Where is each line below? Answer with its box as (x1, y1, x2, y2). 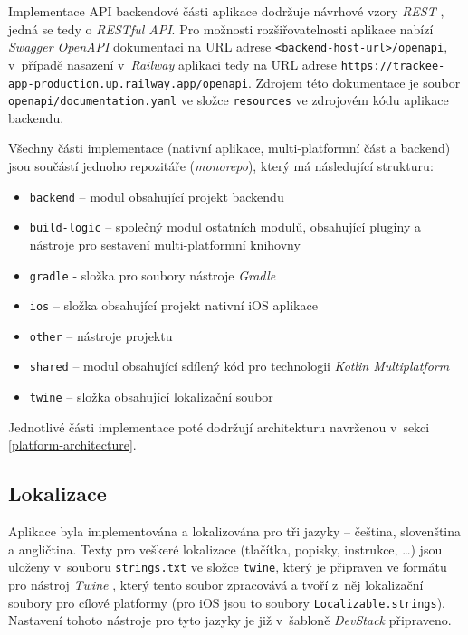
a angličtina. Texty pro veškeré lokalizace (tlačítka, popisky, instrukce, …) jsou (8, 539, 443, 558)
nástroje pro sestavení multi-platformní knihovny (29, 234, 301, 253)
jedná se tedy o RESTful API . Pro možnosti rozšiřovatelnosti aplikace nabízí (8, 19, 434, 38)
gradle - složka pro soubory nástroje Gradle (29, 265, 276, 284)
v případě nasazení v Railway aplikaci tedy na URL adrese (8, 54, 338, 73)
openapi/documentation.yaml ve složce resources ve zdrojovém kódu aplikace (8, 90, 449, 109)
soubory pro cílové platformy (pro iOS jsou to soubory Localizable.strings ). (8, 592, 446, 611)
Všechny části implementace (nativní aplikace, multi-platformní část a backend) (8, 138, 451, 157)
